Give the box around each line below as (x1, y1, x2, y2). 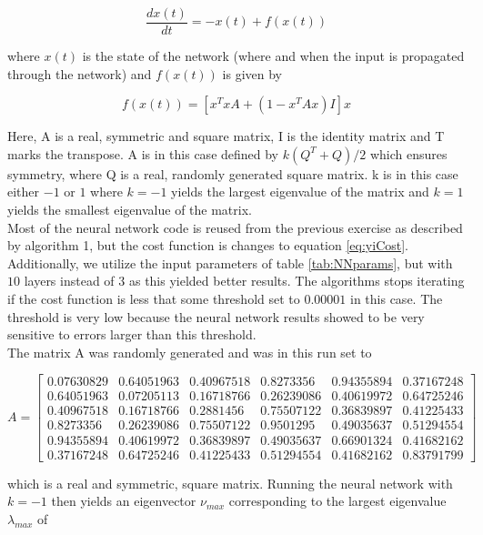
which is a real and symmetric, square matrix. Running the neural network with (7, 473, 453, 492)
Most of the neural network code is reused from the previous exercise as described (7, 217, 463, 237)
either (7, 182, 40, 201)
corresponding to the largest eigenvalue (228, 491, 447, 510)
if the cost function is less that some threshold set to (7, 289, 300, 308)
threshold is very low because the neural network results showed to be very (7, 307, 425, 326)
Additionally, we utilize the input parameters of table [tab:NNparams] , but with (7, 253, 453, 272)
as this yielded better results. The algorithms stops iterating (128, 271, 465, 290)
